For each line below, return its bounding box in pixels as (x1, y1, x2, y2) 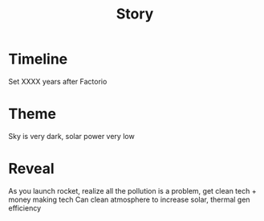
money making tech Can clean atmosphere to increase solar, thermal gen (8, 194, 250, 204)
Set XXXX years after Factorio (8, 76, 108, 86)
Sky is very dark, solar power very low (8, 131, 135, 141)
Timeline (8, 50, 68, 68)
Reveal (8, 160, 55, 178)
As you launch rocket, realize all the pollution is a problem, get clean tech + (8, 186, 257, 195)
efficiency (8, 203, 42, 213)
